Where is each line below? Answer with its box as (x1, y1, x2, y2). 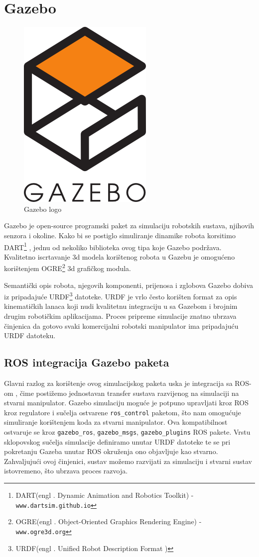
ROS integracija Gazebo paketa (4, 355, 169, 370)
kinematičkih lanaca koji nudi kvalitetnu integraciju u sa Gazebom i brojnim (4, 301, 238, 311)
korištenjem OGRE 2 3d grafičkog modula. (4, 262, 131, 273)
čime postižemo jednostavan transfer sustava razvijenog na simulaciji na (19, 387, 239, 398)
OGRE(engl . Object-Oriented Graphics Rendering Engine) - (15, 516, 202, 527)
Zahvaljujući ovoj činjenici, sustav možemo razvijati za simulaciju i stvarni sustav (4, 456, 252, 466)
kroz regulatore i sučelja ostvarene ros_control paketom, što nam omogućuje (4, 407, 241, 417)
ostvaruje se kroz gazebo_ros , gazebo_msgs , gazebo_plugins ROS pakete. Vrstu (4, 427, 251, 437)
